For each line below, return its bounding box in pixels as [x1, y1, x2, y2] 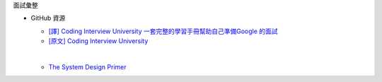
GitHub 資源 [30, 14, 66, 23]
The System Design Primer [48, 62, 127, 71]
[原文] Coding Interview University [48, 37, 149, 45]
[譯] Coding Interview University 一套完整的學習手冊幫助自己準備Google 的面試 [48, 27, 279, 35]
